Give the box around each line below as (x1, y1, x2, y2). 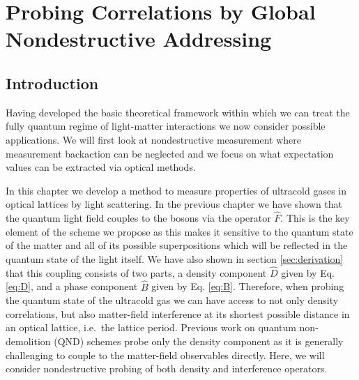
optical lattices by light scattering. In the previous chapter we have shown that (6, 197, 343, 211)
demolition (6, 333, 51, 348)
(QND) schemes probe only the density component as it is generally (54, 333, 344, 348)
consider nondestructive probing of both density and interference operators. (6, 361, 328, 376)
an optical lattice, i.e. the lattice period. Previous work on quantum (6, 320, 296, 335)
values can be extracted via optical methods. (6, 160, 196, 174)
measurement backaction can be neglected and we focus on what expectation (6, 146, 334, 160)
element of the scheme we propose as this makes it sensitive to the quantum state (6, 224, 353, 238)
